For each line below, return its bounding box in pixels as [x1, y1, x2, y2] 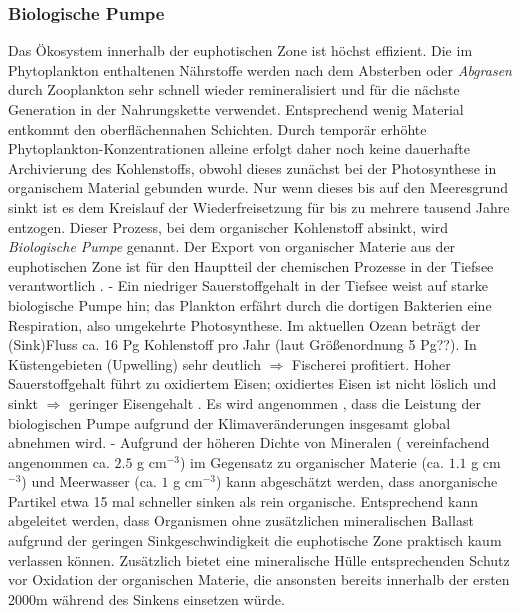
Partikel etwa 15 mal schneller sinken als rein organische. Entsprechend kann [8, 490, 478, 511]
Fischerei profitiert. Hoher [292, 353, 451, 374]
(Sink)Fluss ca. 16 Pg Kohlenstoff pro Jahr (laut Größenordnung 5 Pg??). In [8, 334, 477, 355]
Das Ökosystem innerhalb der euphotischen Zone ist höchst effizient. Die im [8, 40, 473, 61]
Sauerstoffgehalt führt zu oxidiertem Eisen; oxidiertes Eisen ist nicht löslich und [8, 373, 497, 394]
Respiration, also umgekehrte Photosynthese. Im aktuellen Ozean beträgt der [8, 314, 481, 335]
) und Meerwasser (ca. [21, 471, 157, 492]
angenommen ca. [8, 451, 110, 472]
